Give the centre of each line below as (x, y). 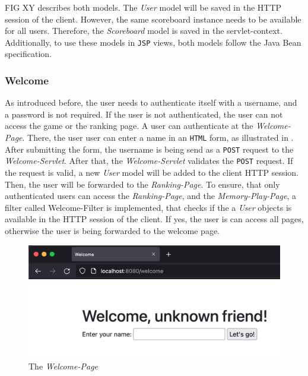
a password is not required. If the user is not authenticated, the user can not (144, 114)
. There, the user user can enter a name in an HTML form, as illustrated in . (158, 138)
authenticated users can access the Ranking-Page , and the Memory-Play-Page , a (151, 196)
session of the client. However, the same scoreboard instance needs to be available (153, 19)
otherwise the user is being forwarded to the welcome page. (112, 230)
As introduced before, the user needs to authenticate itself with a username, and (151, 102)
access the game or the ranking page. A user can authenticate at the (129, 126)
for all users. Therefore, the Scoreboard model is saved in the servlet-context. (144, 31)
